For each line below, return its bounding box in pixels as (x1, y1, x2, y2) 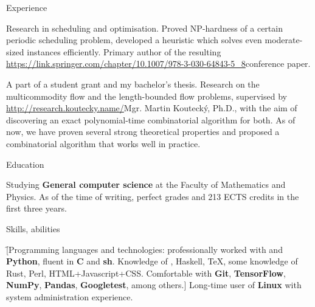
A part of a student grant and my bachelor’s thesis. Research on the (6, 77, 260, 90)
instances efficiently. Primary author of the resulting (27, 45, 221, 58)
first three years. (6, 202, 67, 215)
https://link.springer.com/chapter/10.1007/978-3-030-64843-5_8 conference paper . (6, 57, 311, 70)
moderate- (265, 33, 303, 46)
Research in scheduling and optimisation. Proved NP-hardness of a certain (6, 21, 283, 34)
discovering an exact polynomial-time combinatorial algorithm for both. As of (6, 113, 296, 126)
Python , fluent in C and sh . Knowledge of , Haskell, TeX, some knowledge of (6, 255, 298, 267)
